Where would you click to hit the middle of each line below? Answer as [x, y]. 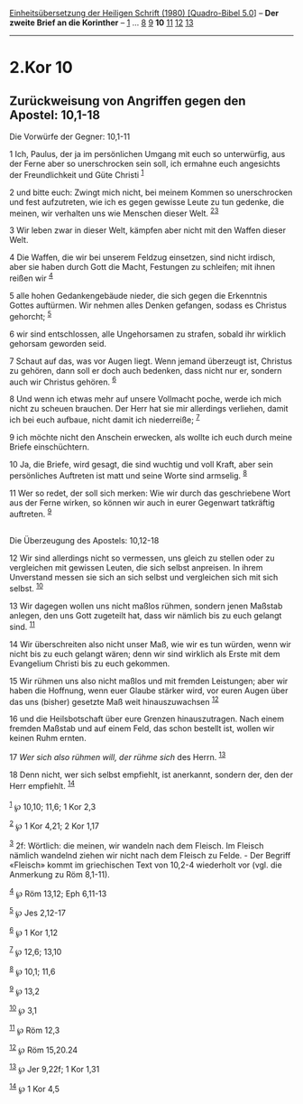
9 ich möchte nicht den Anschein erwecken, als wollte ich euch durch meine [151, 437]
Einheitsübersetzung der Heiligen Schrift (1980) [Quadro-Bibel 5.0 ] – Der [144, 13]
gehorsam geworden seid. [58, 343]
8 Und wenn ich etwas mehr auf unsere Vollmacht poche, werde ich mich [146, 399]
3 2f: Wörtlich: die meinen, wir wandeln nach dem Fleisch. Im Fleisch [137, 845]
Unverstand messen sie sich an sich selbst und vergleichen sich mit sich [144, 578]
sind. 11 [23, 626]
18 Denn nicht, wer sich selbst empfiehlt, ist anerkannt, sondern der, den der [151, 775]
